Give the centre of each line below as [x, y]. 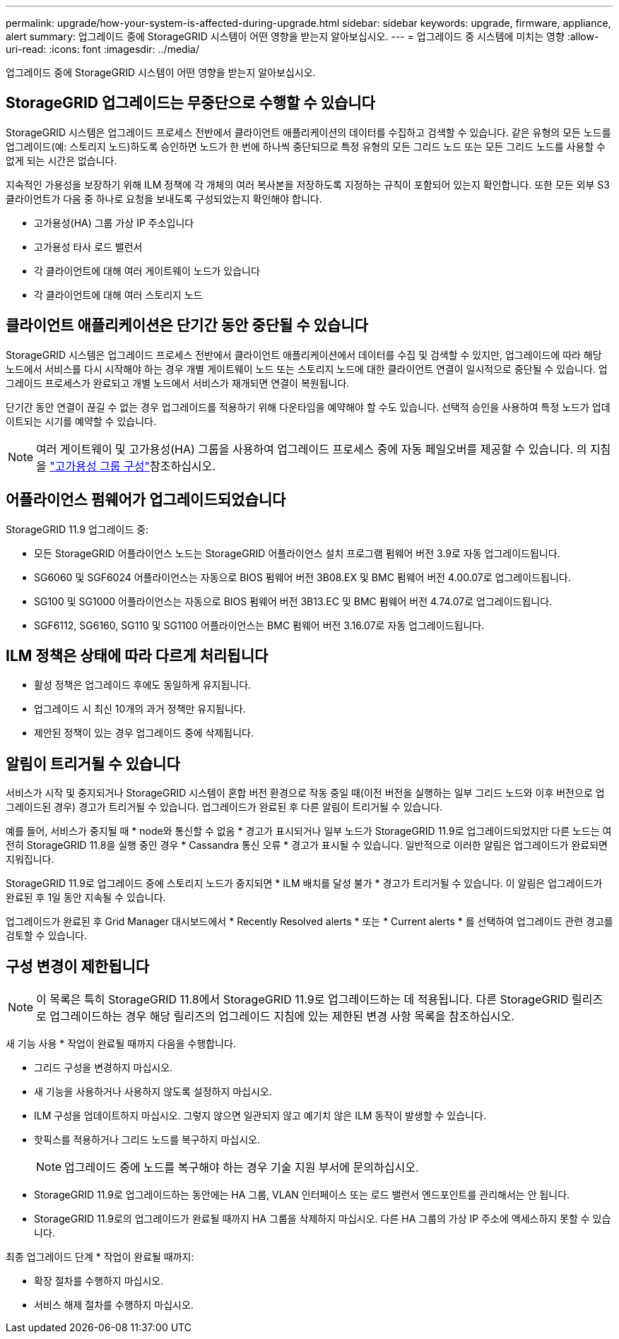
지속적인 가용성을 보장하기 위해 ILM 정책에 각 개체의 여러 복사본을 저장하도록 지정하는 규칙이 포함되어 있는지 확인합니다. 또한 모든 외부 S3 [308, 184]
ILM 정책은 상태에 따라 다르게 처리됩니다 [137, 655]
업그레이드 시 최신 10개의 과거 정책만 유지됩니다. [140, 709]
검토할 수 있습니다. [46, 936]
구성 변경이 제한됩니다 [78, 966]
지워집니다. [30, 859]
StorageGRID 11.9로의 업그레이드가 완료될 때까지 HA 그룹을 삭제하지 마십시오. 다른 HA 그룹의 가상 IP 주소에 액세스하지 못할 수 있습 [323, 1219]
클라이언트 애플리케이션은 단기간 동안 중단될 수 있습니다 [187, 326]
